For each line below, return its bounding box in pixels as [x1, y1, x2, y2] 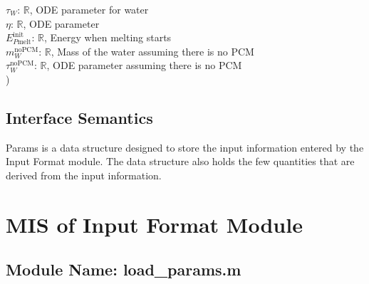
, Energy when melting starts [43, 30, 172, 45]
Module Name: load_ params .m [6, 258, 241, 280]
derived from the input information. [6, 167, 162, 182]
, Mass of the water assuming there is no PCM [51, 43, 254, 58]
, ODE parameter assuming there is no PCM [46, 58, 242, 73]
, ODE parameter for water [29, 2, 149, 16]
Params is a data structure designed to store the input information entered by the [6, 140, 364, 154]
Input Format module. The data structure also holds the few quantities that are [6, 154, 355, 169]
